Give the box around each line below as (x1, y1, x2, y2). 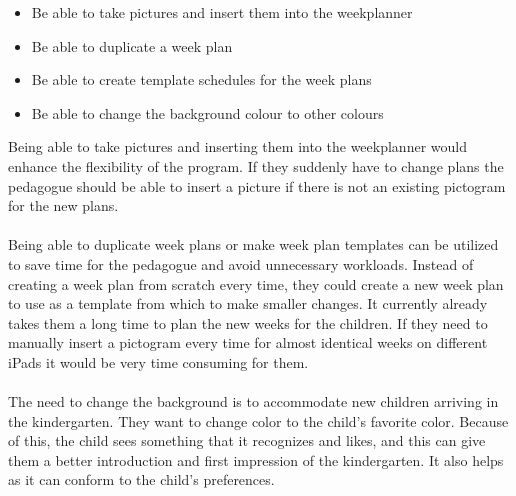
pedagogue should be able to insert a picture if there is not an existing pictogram (8, 175, 506, 196)
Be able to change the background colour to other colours (31, 102, 384, 123)
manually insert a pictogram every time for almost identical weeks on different (8, 332, 488, 353)
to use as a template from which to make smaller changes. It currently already (8, 293, 488, 314)
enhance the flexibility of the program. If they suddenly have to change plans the (8, 155, 504, 176)
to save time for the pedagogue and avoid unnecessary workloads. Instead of (8, 253, 474, 274)
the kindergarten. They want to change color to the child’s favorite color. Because (8, 410, 509, 431)
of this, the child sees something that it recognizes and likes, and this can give (8, 430, 486, 451)
